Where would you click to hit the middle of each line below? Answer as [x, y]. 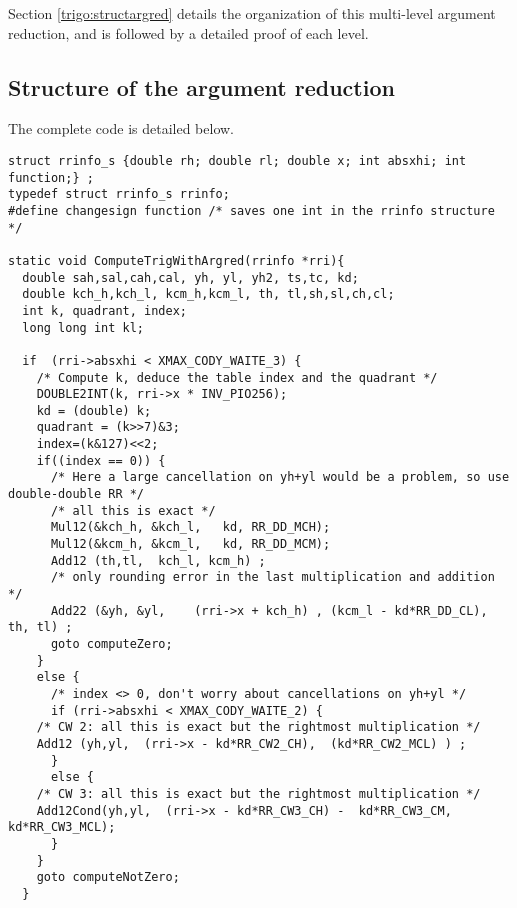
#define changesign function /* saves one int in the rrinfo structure [251, 210]
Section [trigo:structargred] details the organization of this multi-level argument [252, 13]
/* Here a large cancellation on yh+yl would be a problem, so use [280, 477]
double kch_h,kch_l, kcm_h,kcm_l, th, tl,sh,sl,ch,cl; [208, 294]
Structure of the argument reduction [201, 86]
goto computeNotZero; [108, 877]
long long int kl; [83, 327]
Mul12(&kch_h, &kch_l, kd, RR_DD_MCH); [190, 527]
